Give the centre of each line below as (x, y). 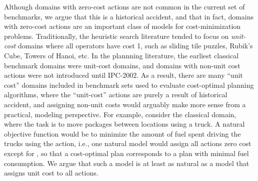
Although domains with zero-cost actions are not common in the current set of (124, 6)
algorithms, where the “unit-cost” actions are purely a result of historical (116, 94)
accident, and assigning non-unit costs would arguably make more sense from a (125, 104)
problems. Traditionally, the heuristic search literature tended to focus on (116, 36)
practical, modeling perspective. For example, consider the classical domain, (120, 114)
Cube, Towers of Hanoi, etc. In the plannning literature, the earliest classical (121, 55)
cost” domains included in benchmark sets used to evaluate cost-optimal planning (129, 85)
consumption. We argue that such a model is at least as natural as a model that (127, 163)
